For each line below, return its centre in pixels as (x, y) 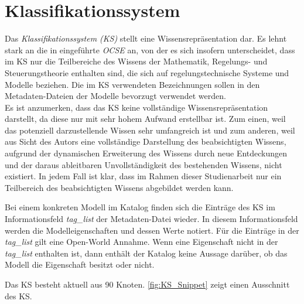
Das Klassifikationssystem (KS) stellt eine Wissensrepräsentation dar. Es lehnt (146, 38)
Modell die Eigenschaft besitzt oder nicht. (80, 264)
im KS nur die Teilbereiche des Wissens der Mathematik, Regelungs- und (136, 61)
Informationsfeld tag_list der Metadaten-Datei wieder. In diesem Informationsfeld (151, 219)
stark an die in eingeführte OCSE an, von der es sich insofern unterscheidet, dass (150, 49)
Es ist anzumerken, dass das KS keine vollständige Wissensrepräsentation (136, 107)
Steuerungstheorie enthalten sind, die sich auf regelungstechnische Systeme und (147, 72)
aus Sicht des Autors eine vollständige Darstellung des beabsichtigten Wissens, (146, 141)
